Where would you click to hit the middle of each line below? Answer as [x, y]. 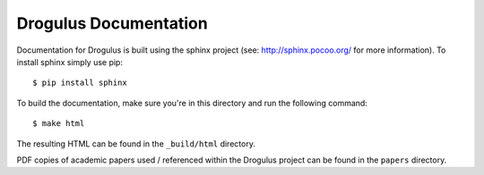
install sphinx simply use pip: [69, 62]
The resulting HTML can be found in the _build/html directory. [136, 144]
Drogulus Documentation [112, 23]
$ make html [59, 124]
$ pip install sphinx [80, 83]
